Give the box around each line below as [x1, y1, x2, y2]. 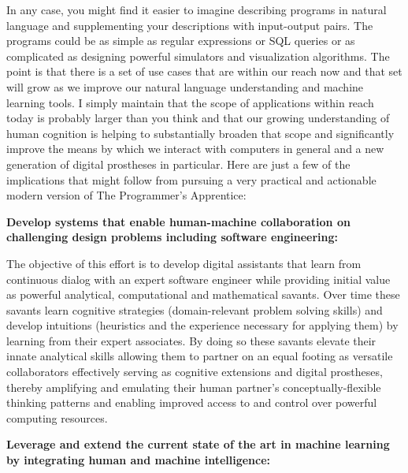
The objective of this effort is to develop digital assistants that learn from [6, 255, 362, 271]
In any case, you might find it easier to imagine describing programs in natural [6, 2, 387, 17]
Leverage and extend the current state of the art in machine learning [6, 436, 390, 453]
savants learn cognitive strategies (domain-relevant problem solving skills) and [6, 301, 383, 318]
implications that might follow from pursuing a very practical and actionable [6, 171, 376, 188]
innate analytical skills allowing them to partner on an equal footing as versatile [6, 348, 393, 364]
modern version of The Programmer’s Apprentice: [6, 187, 247, 203]
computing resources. [6, 409, 108, 426]
